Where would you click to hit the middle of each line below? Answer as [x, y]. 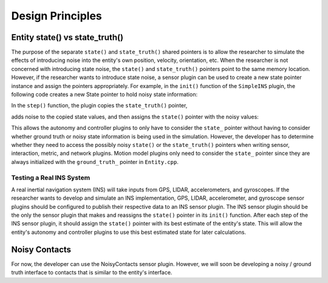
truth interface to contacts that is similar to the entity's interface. [92, 273]
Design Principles [57, 16]
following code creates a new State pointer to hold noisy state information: [104, 95]
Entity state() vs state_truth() [67, 37]
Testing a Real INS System [51, 177]
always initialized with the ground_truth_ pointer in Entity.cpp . [95, 162]
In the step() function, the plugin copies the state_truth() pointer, [99, 106]
